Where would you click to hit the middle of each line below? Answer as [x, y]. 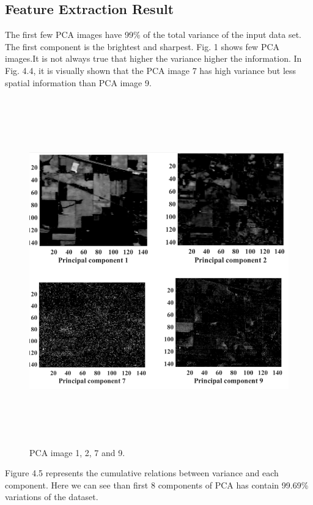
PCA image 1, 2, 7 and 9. [77, 452]
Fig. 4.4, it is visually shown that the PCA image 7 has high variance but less [151, 70]
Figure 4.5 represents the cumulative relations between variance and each [142, 473]
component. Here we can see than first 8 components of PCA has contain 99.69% [157, 485]
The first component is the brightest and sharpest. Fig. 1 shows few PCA [142, 46]
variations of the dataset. [52, 497]
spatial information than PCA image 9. [78, 82]
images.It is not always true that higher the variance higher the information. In [153, 58]
